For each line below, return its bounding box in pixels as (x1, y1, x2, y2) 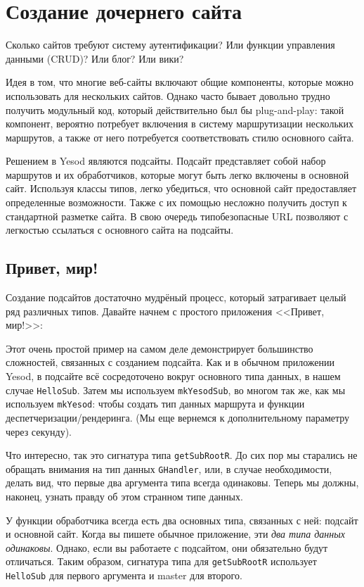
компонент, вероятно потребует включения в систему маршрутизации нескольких (6, 116, 354, 131)
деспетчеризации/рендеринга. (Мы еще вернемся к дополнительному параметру (6, 410, 350, 424)
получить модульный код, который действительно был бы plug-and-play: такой (6, 102, 344, 117)
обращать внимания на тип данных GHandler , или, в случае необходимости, (6, 461, 332, 476)
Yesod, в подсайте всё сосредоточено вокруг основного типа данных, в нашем (6, 369, 341, 384)
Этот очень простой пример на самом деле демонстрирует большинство (6, 341, 313, 355)
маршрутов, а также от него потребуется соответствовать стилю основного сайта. (6, 130, 354, 144)
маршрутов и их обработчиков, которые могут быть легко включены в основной (6, 167, 349, 182)
